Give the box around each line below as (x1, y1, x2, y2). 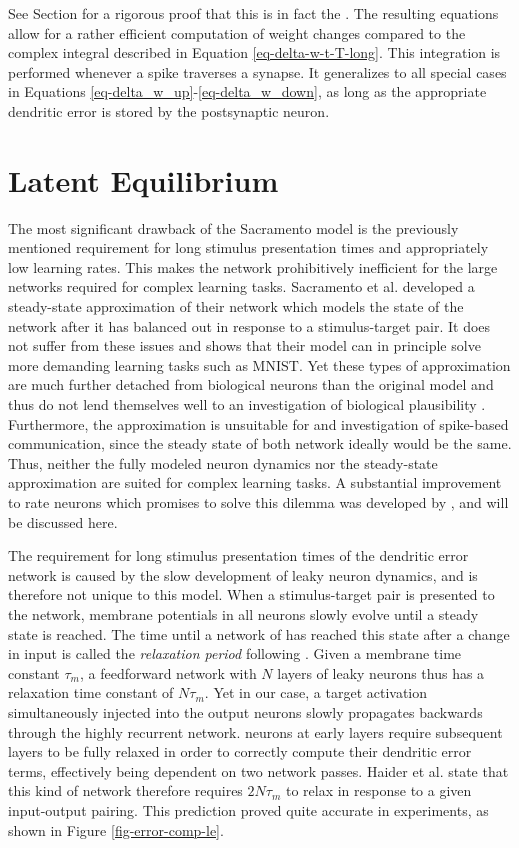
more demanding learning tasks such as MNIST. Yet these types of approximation (8, 354, 511, 375)
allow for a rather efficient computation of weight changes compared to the (8, 22, 466, 43)
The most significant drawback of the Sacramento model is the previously (8, 217, 459, 238)
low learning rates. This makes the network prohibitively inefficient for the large (8, 256, 498, 277)
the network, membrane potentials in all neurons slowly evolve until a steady (8, 603, 479, 624)
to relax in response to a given (285, 780, 472, 801)
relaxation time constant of (8, 682, 174, 703)
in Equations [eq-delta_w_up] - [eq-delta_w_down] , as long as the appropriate (8, 81, 487, 102)
